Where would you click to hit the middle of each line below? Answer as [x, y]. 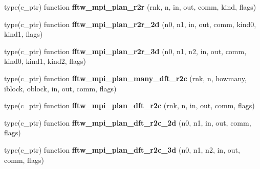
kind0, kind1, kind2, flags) [45, 61]
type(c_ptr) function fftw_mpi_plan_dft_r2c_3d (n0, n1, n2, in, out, [122, 149]
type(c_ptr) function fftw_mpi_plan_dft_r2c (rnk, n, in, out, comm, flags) [129, 105]
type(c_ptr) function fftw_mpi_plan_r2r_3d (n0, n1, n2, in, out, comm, [125, 51]
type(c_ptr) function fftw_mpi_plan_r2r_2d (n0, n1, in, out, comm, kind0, [130, 24]
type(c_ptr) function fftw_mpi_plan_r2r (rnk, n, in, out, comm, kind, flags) [130, 7]
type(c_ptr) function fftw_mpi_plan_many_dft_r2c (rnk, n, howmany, [125, 78]
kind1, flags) [24, 34]
